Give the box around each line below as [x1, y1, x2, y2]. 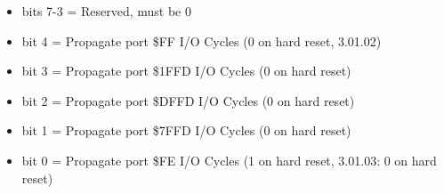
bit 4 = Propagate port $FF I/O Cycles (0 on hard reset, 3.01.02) [21, 31, 382, 50]
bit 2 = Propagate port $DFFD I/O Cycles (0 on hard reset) [21, 91, 355, 109]
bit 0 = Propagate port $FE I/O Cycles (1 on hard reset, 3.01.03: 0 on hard [21, 150, 437, 169]
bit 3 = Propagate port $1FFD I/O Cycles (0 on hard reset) [21, 61, 351, 80]
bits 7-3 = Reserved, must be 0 [21, 2, 192, 20]
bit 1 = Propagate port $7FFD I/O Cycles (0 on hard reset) [21, 121, 351, 140]
